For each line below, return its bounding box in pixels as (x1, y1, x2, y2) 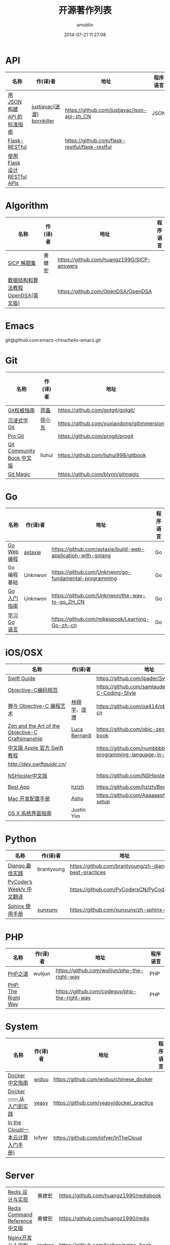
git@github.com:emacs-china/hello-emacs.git (5, 337, 101, 343)
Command (8, 1211, 33, 1218)
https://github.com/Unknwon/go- (51, 568, 132, 576)
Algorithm (5, 200, 49, 211)
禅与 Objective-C (8, 703, 49, 710)
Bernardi (71, 732, 92, 739)
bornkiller (31, 117, 55, 124)
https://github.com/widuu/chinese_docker (53, 1076, 153, 1083)
